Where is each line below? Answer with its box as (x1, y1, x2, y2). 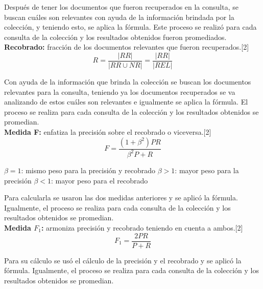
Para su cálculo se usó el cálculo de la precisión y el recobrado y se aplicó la (4, 255, 242, 265)
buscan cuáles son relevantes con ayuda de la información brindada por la (4, 11, 234, 22)
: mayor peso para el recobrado (51, 175, 148, 185)
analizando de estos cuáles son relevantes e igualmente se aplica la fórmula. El (4, 96, 248, 107)
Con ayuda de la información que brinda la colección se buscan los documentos (4, 76, 251, 87)
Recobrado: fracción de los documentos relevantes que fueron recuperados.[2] (4, 42, 249, 52)
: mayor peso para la (175, 164, 239, 175)
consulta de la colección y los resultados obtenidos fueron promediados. (4, 31, 227, 42)
